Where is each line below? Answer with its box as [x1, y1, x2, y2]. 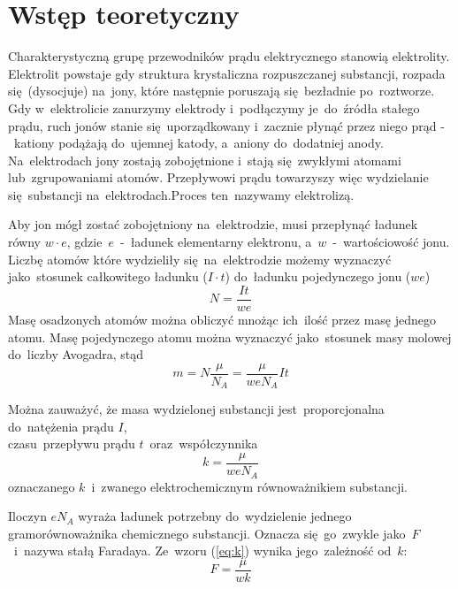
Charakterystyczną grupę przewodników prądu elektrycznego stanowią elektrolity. [8, 47, 450, 65]
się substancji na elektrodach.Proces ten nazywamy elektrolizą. [8, 185, 355, 203]
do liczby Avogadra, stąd [8, 345, 143, 363]
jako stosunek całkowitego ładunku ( [8, 267, 208, 286]
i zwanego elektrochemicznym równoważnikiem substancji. [91, 477, 408, 495]
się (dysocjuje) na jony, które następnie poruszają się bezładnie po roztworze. [8, 81, 435, 100]
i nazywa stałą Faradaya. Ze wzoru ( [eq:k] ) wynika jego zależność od [13, 541, 392, 560]
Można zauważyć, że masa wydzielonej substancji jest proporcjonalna [8, 400, 385, 418]
